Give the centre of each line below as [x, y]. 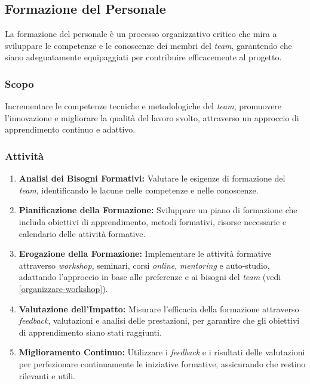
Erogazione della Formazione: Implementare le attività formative [145, 254]
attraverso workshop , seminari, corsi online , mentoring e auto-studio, [144, 265]
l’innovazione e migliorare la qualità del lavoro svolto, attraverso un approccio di [152, 117]
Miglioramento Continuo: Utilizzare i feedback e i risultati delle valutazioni [162, 352]
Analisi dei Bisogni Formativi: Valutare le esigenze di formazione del [152, 178]
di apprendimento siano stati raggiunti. [90, 332]
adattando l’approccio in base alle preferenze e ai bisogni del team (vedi [150, 277]
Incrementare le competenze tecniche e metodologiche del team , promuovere [143, 106]
